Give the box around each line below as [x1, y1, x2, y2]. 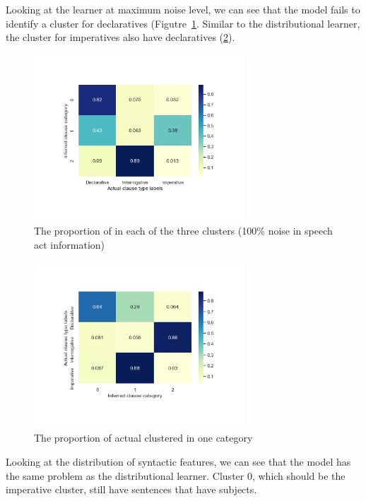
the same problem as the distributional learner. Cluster [6, 468, 244, 483]
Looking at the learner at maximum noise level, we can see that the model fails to [6, 2, 360, 16]
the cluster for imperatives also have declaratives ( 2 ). [6, 30, 235, 45]
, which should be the [252, 468, 346, 483]
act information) [34, 237, 105, 252]
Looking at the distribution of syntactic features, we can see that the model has [6, 454, 351, 468]
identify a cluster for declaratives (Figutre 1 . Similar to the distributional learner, [6, 16, 360, 30]
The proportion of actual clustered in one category [34, 430, 253, 445]
